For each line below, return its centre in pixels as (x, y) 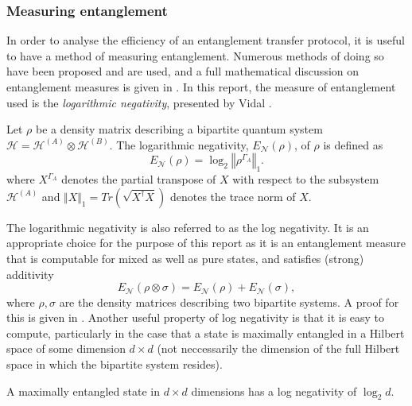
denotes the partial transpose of (139, 179)
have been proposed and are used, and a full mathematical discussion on (183, 71)
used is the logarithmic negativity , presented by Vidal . (139, 102)
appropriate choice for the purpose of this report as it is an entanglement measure (206, 243)
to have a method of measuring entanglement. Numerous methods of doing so (195, 55)
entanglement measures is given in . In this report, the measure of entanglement (201, 87)
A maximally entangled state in (83, 391)
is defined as (353, 144)
